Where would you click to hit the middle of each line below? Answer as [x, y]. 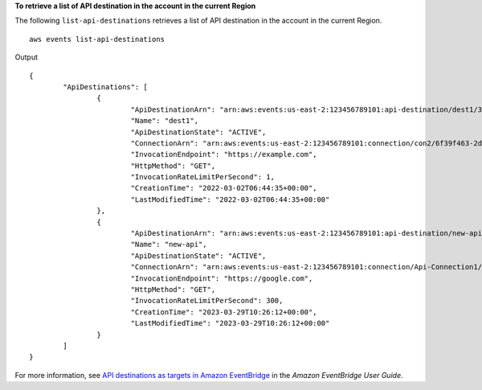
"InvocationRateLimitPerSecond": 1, [202, 177]
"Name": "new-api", [169, 244]
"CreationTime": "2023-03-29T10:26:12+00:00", [224, 312]
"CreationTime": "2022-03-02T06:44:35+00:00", [224, 188]
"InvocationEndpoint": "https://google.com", [222, 278]
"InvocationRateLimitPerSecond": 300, [207, 301]
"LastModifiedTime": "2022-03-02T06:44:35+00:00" [230, 199]
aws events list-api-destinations [97, 39]
